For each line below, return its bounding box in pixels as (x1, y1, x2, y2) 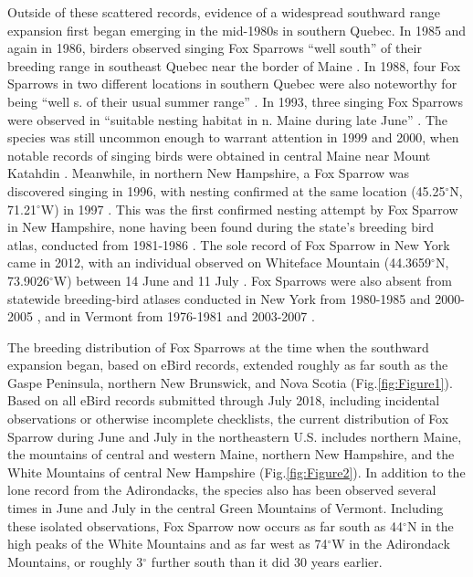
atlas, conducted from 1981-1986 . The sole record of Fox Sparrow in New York (7, 235, 450, 254)
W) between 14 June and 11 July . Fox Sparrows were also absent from (53, 270, 452, 289)
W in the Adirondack (331, 534, 450, 553)
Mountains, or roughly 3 (7, 551, 143, 571)
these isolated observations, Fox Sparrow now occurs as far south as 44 (7, 516, 404, 535)
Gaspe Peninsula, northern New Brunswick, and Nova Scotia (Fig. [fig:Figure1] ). (7, 372, 453, 392)
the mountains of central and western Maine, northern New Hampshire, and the (7, 445, 455, 464)
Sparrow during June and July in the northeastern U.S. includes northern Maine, (7, 426, 462, 446)
